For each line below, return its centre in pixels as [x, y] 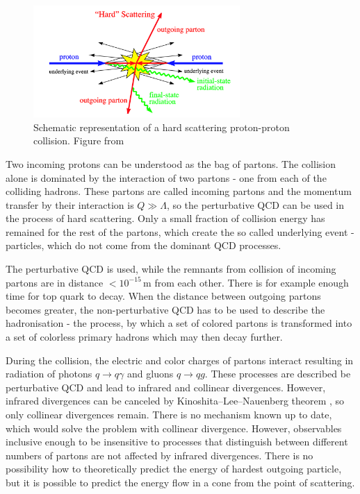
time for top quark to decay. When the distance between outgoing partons [163, 296]
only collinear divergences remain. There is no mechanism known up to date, [169, 415]
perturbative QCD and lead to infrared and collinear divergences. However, [166, 387]
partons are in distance [55, 282]
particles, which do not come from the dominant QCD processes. [144, 245]
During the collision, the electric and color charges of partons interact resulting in [180, 360]
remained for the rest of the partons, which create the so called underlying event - [180, 231]
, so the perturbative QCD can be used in [255, 204]
